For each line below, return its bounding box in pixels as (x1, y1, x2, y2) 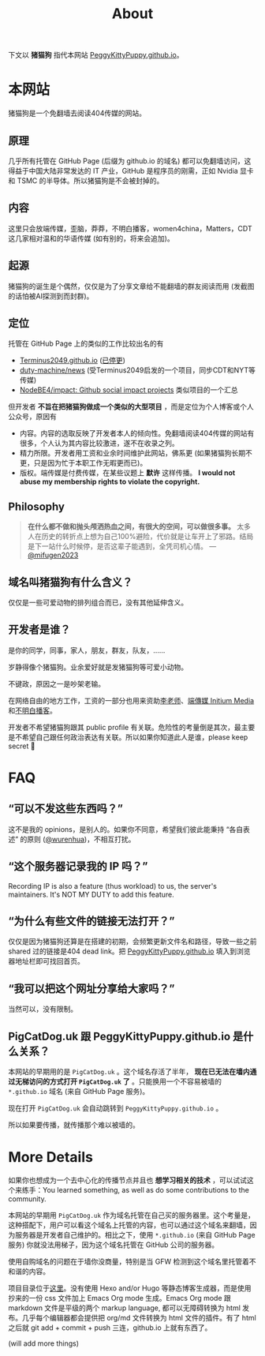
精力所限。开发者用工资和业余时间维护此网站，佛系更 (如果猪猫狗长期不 (19, 448, 252, 458)
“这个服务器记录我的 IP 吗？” (8, 860, 148, 873)
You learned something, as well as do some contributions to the (42, 1186, 250, 1194)
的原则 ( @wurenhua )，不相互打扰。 (20, 834, 136, 844)
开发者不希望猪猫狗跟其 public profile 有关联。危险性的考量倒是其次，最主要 (8, 722, 256, 732)
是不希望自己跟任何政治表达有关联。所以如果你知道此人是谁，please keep (8, 732, 248, 742)
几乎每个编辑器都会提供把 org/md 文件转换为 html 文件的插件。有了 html (21, 1313, 256, 1322)
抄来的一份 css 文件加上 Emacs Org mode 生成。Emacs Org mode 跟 (8, 1294, 231, 1302)
